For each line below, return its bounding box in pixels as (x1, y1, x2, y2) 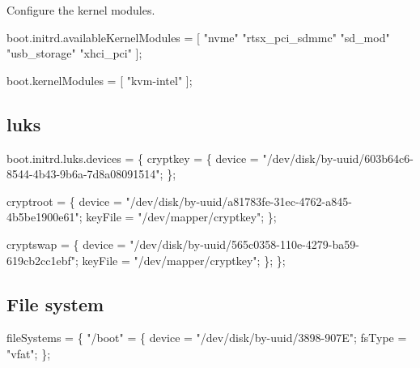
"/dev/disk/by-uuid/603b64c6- (262, 149, 414, 166)
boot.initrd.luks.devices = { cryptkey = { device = (6, 149, 259, 166)
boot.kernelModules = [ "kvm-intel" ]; (6, 71, 193, 88)
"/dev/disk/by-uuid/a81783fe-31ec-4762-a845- (125, 192, 352, 209)
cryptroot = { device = (6, 192, 122, 209)
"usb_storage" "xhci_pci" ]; (6, 45, 142, 62)
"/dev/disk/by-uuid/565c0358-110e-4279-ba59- (129, 235, 359, 252)
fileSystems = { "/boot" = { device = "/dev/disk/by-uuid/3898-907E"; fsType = (6, 329, 407, 346)
